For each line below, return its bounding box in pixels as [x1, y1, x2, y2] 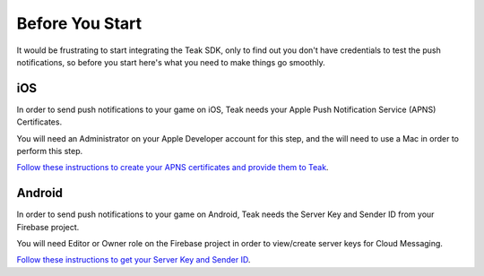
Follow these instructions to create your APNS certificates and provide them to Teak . [16, 162, 329, 173]
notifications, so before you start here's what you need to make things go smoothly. [16, 56, 326, 67]
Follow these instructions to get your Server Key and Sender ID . [16, 254, 251, 265]
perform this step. [16, 146, 83, 157]
